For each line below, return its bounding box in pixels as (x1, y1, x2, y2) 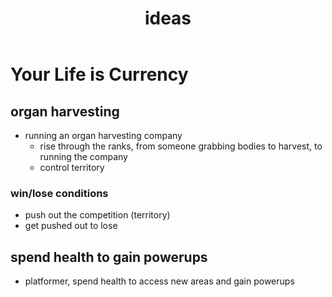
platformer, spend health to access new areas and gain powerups (24, 275, 295, 287)
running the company (39, 151, 128, 162)
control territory (39, 162, 105, 173)
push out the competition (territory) (24, 209, 171, 221)
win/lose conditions (10, 186, 109, 200)
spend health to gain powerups (10, 248, 208, 266)
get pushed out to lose (24, 220, 118, 232)
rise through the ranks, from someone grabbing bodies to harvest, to (39, 140, 323, 152)
